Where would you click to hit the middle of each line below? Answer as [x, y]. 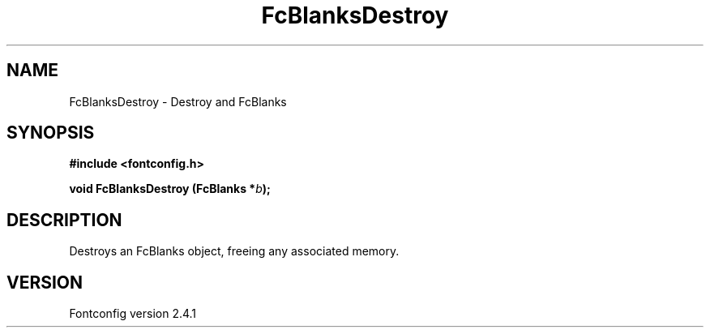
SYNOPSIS [51, 133]
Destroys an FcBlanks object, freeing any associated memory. [234, 251]
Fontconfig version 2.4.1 [133, 314]
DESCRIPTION [64, 220]
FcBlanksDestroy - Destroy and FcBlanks [178, 101]
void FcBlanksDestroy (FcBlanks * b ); [170, 189]
